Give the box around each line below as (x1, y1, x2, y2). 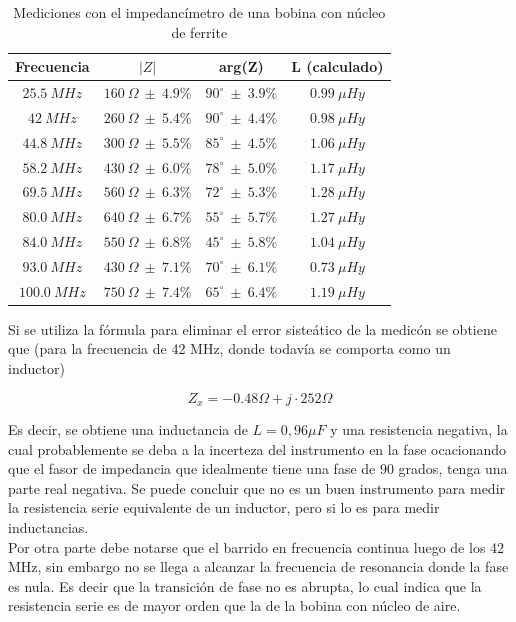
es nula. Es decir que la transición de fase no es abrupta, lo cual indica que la (8, 575, 482, 596)
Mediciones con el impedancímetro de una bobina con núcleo (13, 2, 386, 22)
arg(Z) (218, 56, 264, 77)
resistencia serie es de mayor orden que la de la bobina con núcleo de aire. (8, 595, 461, 616)
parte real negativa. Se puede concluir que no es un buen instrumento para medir (8, 477, 506, 498)
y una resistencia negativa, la (330, 419, 508, 440)
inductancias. (8, 517, 89, 538)
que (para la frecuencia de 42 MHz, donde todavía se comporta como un (8, 338, 451, 359)
